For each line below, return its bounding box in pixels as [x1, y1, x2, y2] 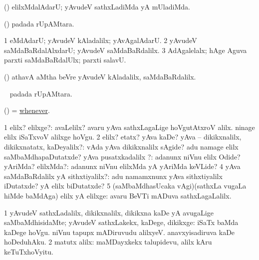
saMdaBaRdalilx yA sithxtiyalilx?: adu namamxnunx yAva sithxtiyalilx [4, 170, 223, 181]
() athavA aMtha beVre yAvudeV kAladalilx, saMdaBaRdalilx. [4, 71, 196, 81]
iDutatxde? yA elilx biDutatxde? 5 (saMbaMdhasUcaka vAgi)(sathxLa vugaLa [4, 180, 247, 191]
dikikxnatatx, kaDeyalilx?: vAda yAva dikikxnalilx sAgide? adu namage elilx [4, 141, 239, 151]
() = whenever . [4, 105, 50, 115]
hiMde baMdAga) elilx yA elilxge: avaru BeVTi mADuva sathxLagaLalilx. [4, 190, 232, 200]
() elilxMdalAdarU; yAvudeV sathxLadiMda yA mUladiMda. [4, 1, 190, 11]
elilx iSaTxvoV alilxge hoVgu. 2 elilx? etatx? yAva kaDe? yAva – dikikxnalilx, [4, 131, 242, 142]
